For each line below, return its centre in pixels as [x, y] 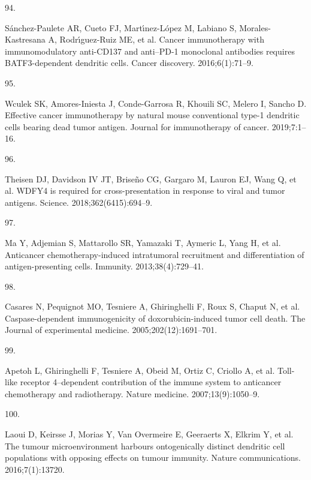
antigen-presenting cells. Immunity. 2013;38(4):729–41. [104, 266]
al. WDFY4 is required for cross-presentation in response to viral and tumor [145, 190]
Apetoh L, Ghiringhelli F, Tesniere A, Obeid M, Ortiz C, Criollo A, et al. [140, 370]
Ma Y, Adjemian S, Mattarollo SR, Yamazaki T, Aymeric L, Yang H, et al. [143, 242]
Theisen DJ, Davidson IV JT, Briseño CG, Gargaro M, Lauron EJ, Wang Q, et [151, 178]
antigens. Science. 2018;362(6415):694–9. [79, 202]
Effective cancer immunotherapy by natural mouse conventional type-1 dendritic [152, 115]
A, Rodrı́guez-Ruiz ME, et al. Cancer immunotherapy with [156, 39]
